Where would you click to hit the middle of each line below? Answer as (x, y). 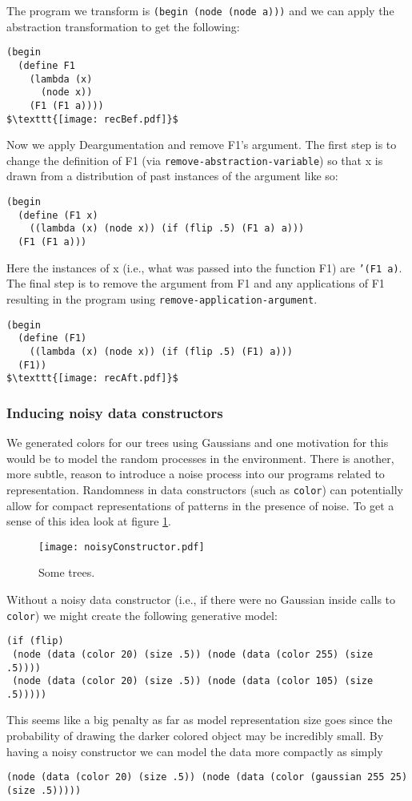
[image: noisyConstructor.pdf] (122, 547)
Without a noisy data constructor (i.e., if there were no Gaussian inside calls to (201, 599)
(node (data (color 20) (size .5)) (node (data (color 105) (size (193, 681)
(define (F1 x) (58, 215)
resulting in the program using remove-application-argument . (162, 298)
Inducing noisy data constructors (115, 412)
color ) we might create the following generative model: (142, 615)
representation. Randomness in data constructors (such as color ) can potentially (205, 489)
